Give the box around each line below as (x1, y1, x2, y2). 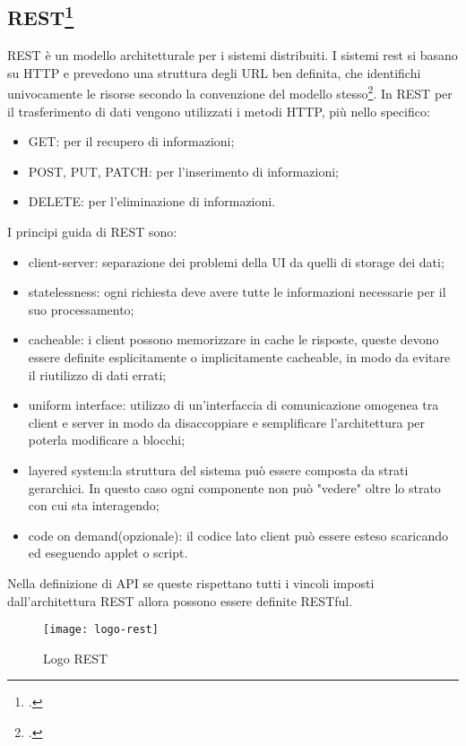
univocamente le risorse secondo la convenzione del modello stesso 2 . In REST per (7, 82, 453, 103)
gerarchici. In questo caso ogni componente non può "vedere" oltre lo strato (28, 478, 441, 497)
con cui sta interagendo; (28, 496, 160, 515)
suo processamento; (28, 299, 134, 318)
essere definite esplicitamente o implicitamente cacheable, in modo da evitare (28, 347, 451, 366)
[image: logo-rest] (43, 623, 159, 637)
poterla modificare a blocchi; (28, 430, 186, 449)
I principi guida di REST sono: (7, 222, 177, 241)
